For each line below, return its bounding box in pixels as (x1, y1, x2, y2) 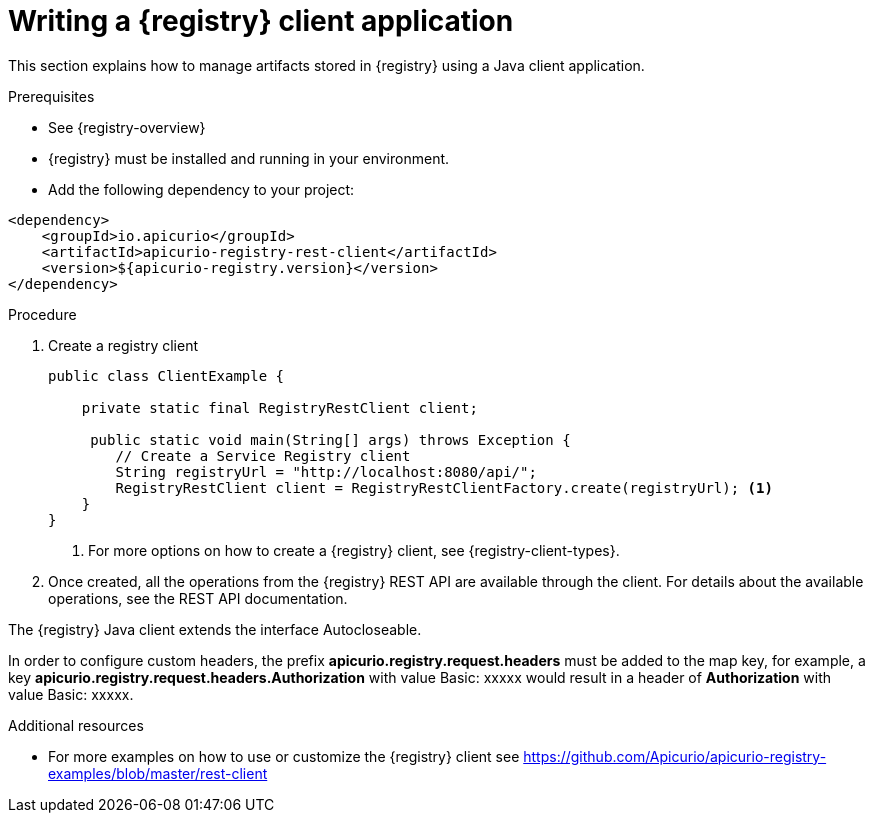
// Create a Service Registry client (115, 447, 411, 464)
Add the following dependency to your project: (48, 180, 355, 198)
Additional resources (8, 716, 144, 734)
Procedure (8, 305, 77, 323)
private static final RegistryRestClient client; (81, 399, 478, 416)
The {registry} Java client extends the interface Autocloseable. (8, 620, 422, 638)
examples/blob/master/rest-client (48, 764, 268, 782)
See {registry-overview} (48, 118, 206, 136)
